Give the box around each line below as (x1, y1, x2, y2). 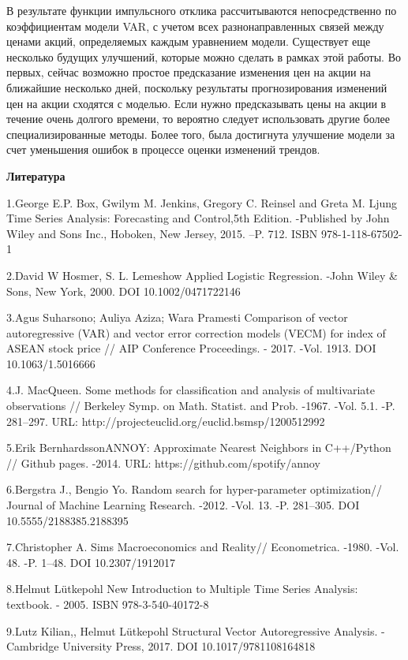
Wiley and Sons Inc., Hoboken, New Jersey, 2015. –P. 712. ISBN (6, 225, 318, 241)
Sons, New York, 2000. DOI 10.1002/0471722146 (6, 282, 241, 299)
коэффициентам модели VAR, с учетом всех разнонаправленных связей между (6, 17, 384, 34)
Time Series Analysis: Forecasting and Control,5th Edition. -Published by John (6, 210, 390, 226)
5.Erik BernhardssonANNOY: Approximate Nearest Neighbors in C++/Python (6, 439, 391, 456)
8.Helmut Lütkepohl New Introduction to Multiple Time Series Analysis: (6, 580, 358, 597)
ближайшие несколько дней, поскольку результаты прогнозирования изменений (6, 79, 387, 95)
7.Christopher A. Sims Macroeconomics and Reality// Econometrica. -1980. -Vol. (6, 539, 399, 555)
